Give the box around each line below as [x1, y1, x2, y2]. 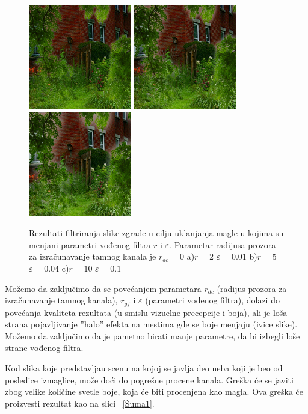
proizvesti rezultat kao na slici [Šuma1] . [5, 397, 155, 409]
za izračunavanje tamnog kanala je [29, 250, 156, 263]
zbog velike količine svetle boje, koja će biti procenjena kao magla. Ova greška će [5, 385, 304, 398]
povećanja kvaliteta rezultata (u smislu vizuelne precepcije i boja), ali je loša [5, 306, 288, 318]
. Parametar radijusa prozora [169, 238, 276, 251]
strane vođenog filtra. [5, 341, 84, 354]
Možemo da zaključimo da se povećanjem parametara [5, 282, 202, 294]
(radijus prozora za [217, 282, 287, 294]
